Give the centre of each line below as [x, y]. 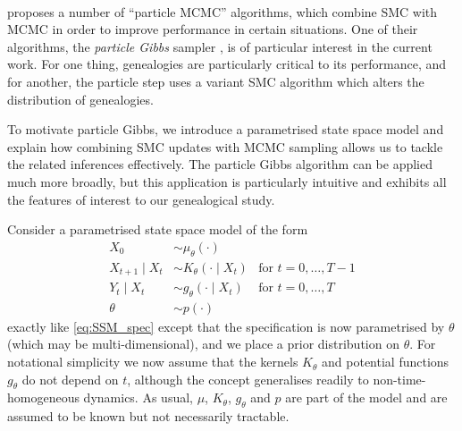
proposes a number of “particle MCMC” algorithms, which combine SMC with [223, 11]
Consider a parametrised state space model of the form [158, 229]
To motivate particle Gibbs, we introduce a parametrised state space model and [226, 129]
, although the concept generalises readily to [248, 379]
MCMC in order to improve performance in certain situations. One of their [213, 29]
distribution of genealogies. [80, 99]
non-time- [399, 379]
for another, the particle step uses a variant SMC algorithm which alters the [216, 81]
